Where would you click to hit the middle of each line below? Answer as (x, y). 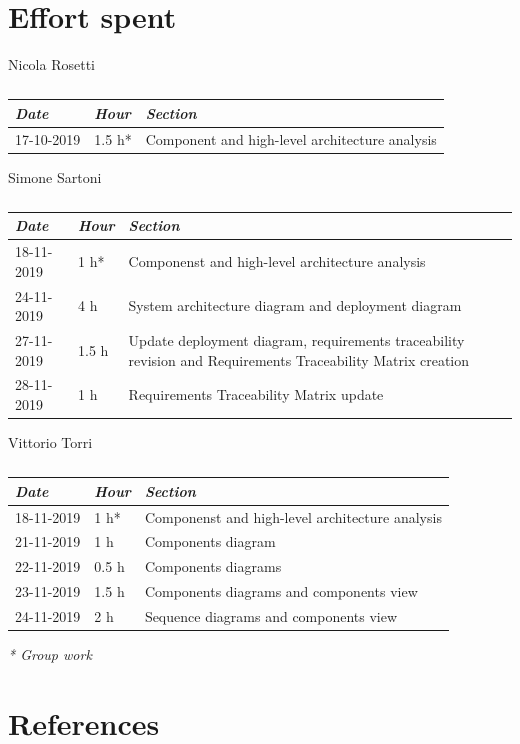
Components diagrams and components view (281, 591)
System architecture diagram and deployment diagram (295, 305)
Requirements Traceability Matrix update (256, 394)
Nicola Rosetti (51, 64)
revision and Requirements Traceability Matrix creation (299, 359)
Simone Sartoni (55, 176)
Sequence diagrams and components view (271, 615)
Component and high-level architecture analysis (291, 138)
